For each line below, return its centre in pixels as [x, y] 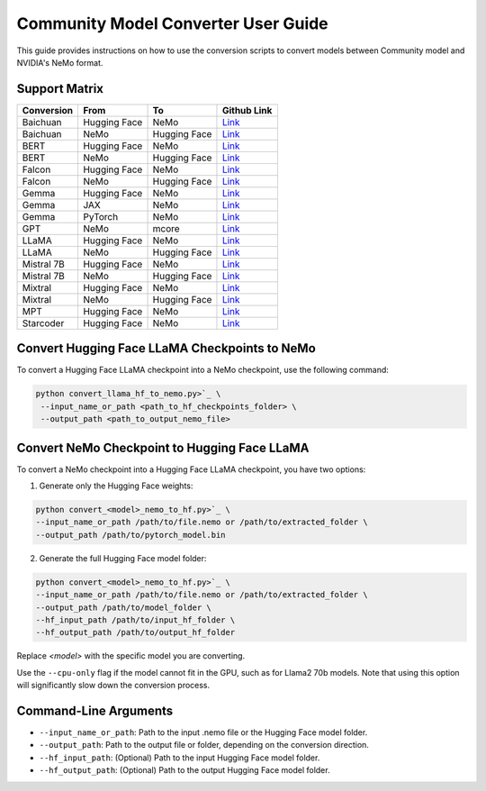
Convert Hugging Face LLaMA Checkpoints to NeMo [166, 348]
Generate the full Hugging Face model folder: [123, 558]
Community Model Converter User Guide [172, 23]
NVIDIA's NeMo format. [60, 62]
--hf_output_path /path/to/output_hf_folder [135, 632]
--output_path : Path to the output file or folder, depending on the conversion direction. [204, 745]
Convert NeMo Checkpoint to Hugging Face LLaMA [163, 447]
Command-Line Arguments [95, 710]
